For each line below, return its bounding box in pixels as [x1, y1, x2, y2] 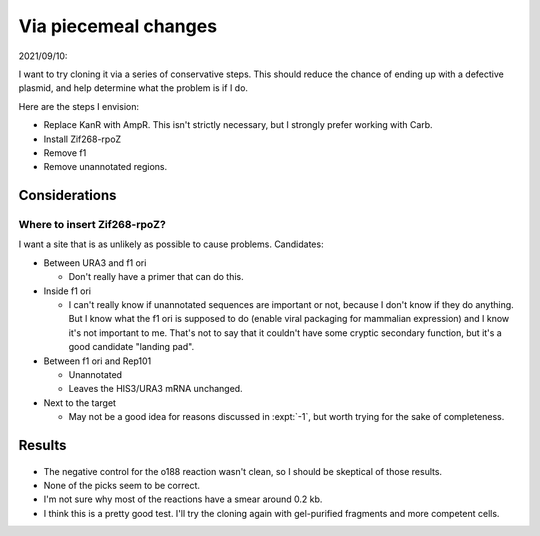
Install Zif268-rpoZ [43, 133, 122, 145]
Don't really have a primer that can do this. [68, 271, 244, 283]
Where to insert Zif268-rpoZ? [18, 218, 167, 232]
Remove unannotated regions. [43, 161, 168, 173]
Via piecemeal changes [18, 15, 218, 37]
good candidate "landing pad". [68, 341, 195, 353]
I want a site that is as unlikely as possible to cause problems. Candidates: [18, 238, 324, 250]
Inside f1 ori [43, 285, 92, 297]
